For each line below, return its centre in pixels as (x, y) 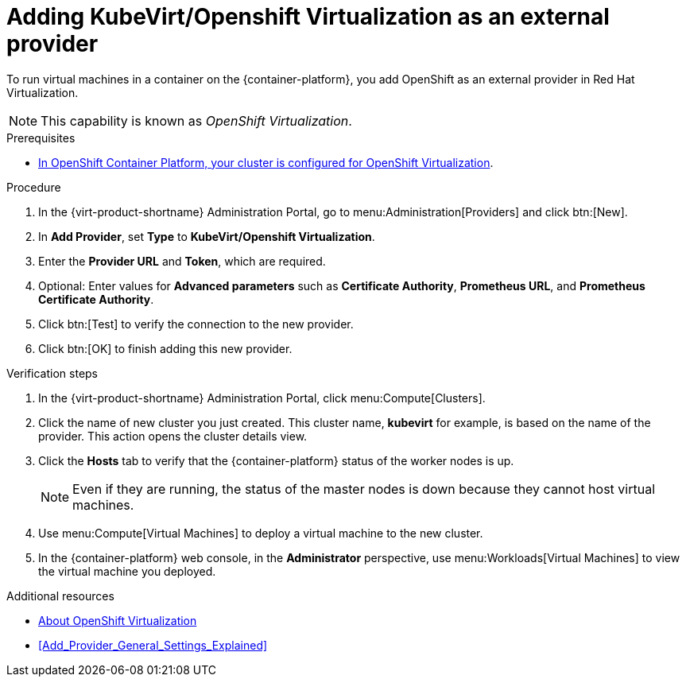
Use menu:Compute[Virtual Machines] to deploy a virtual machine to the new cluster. (261, 533)
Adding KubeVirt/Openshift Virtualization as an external (308, 17)
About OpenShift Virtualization (118, 620)
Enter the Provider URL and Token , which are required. (182, 261)
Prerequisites (41, 138)
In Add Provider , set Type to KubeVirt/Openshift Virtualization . (207, 236)
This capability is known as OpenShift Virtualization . (196, 120)
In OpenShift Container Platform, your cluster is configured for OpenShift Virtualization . (266, 162)
